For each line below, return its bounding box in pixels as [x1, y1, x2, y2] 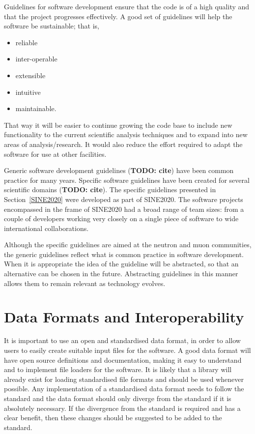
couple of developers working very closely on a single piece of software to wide [4, 213, 239, 224]
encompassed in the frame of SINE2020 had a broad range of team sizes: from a [4, 203, 244, 214]
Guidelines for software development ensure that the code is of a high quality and [4, 1, 250, 11]
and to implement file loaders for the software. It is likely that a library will [4, 364, 232, 375]
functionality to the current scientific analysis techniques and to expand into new [4, 129, 248, 140]
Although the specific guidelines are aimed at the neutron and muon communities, [4, 239, 252, 250]
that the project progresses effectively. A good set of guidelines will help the [4, 11, 232, 21]
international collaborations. [4, 223, 89, 233]
